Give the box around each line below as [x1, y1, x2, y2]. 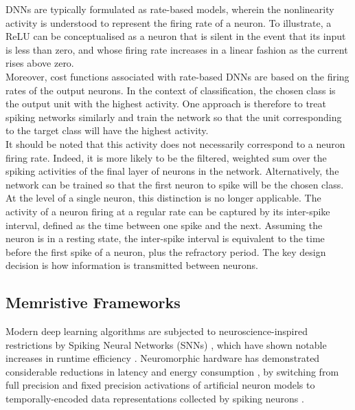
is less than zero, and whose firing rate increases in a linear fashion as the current [5, 42, 348, 56]
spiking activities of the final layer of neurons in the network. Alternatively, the [5, 164, 339, 178]
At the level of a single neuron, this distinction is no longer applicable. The [5, 191, 321, 205]
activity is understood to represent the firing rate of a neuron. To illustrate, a [5, 15, 332, 30]
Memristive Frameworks [5, 292, 181, 313]
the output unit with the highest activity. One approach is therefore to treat [5, 96, 327, 111]
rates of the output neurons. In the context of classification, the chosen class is [5, 83, 336, 97]
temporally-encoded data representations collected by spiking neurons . [5, 391, 304, 406]
